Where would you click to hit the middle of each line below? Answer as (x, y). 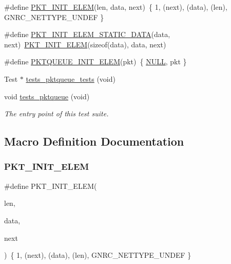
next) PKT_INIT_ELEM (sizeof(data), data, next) (85, 44)
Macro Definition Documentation (94, 141)
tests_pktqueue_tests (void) (71, 78)
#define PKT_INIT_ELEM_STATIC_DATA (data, (87, 34)
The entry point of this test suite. (56, 113)
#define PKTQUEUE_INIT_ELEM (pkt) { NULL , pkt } (95, 61)
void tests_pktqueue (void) (47, 96)
